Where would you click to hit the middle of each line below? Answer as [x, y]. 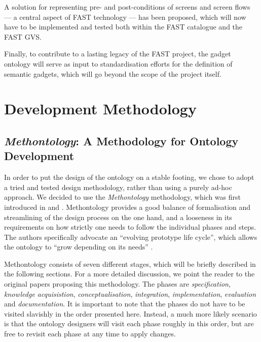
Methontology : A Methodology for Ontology [121, 141]
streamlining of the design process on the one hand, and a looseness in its [118, 217]
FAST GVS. [23, 36]
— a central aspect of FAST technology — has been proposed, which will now [125, 17]
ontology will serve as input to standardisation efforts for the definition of [118, 63]
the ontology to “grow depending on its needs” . [79, 247]
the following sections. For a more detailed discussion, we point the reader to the [129, 274]
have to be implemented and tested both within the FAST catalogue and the [123, 27]
